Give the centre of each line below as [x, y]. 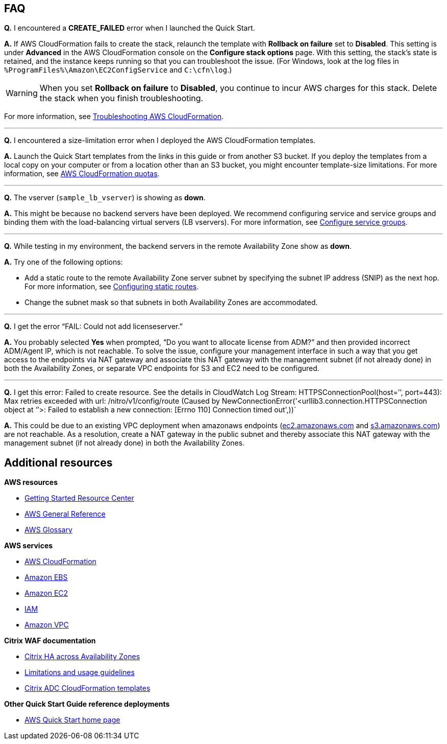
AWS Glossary [48, 530]
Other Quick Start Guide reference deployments [87, 704]
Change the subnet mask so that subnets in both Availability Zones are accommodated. [171, 303]
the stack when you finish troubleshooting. [121, 98]
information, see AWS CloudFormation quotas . [82, 174]
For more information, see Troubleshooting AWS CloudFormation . [114, 117]
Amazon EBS [46, 577]
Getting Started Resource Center [79, 498]
